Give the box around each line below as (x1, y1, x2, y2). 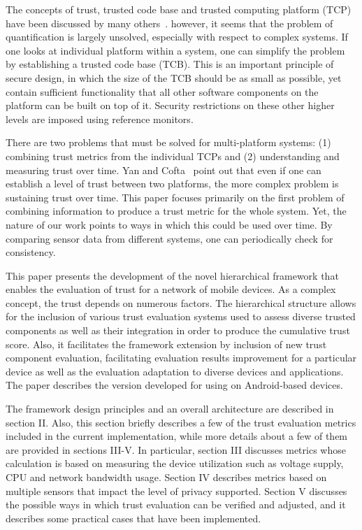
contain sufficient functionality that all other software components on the (6, 84, 319, 99)
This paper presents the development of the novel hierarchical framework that (6, 268, 339, 282)
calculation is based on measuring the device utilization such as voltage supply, (6, 456, 344, 471)
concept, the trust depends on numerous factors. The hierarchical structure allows (6, 295, 356, 310)
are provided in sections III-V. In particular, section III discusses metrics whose (6, 442, 346, 457)
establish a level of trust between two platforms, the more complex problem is (6, 176, 339, 191)
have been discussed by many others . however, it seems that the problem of (6, 15, 333, 30)
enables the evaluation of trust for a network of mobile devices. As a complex (6, 282, 336, 296)
